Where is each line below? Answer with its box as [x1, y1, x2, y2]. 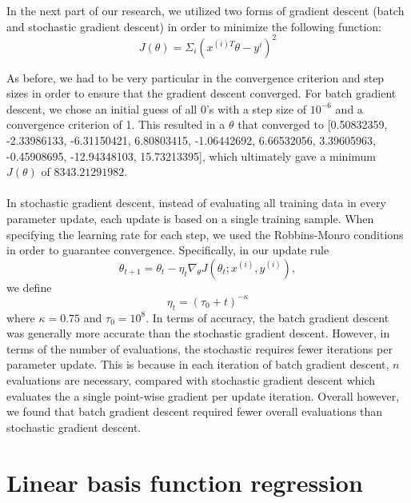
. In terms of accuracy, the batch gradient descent [146, 309, 389, 325]
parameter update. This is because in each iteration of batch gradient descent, [6, 356, 389, 373]
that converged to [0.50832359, [237, 116, 388, 133]
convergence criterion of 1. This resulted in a [6, 116, 225, 133]
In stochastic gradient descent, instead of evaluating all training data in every [6, 194, 386, 211]
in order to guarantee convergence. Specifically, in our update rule [6, 242, 329, 258]
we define [6, 278, 52, 295]
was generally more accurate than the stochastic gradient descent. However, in [6, 325, 390, 341]
